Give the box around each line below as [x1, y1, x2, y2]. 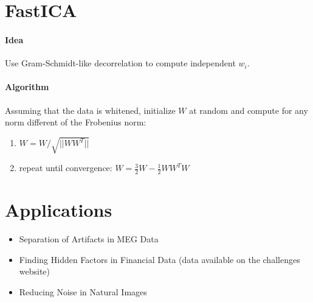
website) [19, 265, 50, 278]
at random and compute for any [189, 104, 308, 116]
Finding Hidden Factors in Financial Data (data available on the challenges [19, 253, 300, 265]
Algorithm [5, 80, 49, 93]
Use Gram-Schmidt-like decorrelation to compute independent [5, 57, 236, 69]
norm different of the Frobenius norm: [5, 116, 146, 128]
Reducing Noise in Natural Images [19, 286, 147, 298]
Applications [5, 197, 112, 222]
